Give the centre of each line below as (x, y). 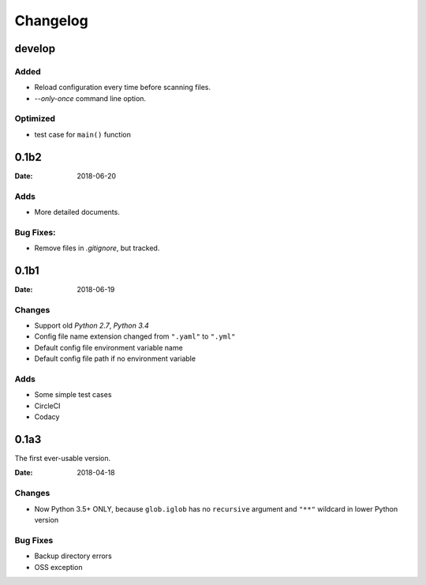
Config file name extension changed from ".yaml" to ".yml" (135, 336)
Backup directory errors (73, 556)
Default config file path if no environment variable (115, 358)
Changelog (51, 21)
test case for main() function (83, 134)
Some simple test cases (73, 395)
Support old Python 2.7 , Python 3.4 (92, 326)
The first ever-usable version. (63, 459)
